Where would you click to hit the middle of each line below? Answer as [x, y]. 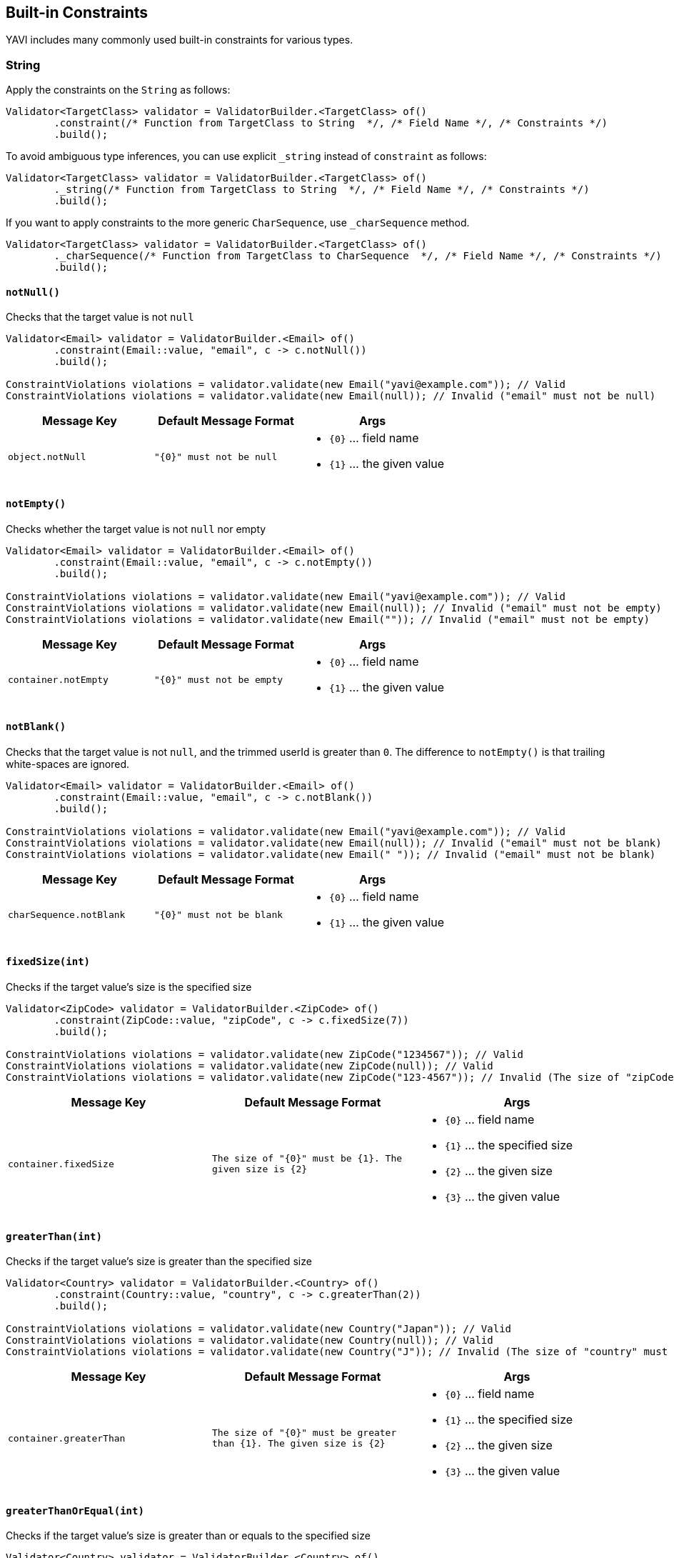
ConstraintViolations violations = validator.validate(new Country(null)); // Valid [250, 1340]
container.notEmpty [58, 680]
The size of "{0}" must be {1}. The [307, 1159]
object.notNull [47, 456]
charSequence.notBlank [67, 915]
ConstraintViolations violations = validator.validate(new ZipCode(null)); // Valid [250, 1066]
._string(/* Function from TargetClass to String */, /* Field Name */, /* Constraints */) [322, 190]
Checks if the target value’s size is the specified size [129, 987]
